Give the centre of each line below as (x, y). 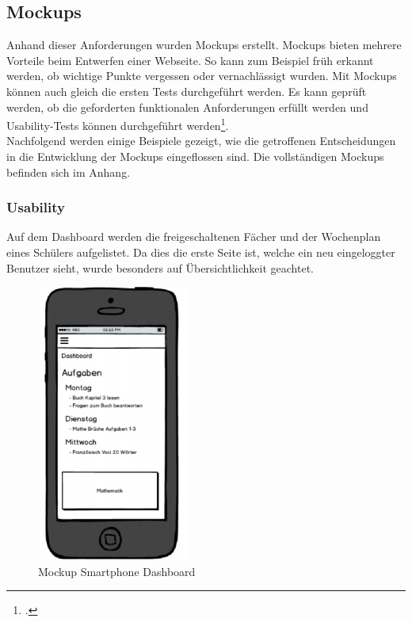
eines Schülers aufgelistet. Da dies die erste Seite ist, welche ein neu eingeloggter (201, 252)
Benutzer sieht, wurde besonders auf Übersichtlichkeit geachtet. (160, 267)
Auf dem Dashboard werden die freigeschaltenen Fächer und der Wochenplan (194, 237)
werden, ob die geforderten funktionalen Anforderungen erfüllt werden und (187, 107)
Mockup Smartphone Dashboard (117, 571)
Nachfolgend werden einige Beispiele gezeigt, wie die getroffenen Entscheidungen (201, 141)
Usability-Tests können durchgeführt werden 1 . (118, 124)
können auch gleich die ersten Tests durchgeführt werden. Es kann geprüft (187, 91)
